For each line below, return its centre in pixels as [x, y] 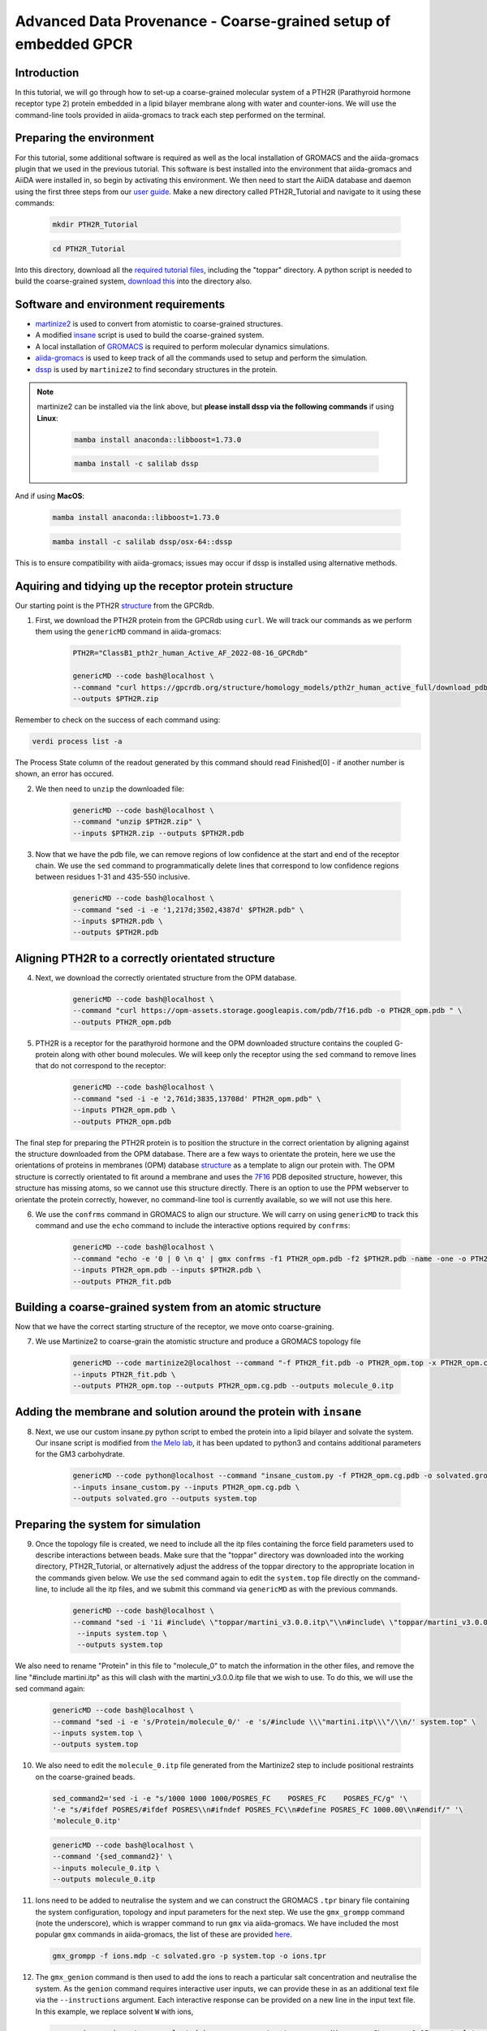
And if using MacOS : [50, 496]
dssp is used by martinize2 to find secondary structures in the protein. [157, 369]
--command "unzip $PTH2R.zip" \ [137, 822]
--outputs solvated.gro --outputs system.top [165, 1498]
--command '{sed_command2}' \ [112, 1857]
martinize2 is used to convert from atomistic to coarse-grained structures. [159, 323]
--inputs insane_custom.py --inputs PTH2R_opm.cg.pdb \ [186, 1487]
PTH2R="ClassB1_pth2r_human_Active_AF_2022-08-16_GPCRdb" [190, 653]
